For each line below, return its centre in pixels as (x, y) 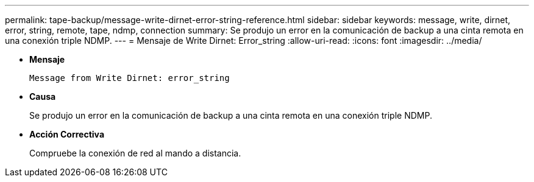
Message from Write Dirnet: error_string (130, 78)
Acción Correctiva (67, 134)
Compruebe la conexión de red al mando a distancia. (135, 153)
